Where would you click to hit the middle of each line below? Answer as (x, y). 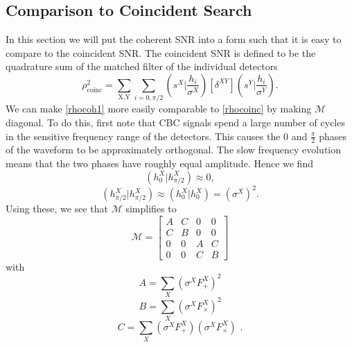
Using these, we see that (57, 209)
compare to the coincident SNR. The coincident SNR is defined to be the (161, 52)
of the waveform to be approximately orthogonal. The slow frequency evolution (174, 150)
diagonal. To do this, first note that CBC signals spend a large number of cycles (175, 122)
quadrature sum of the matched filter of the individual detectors (142, 66)
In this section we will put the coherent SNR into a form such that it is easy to (174, 39)
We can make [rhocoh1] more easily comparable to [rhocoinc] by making (159, 109)
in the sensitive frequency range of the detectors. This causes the (143, 136)
